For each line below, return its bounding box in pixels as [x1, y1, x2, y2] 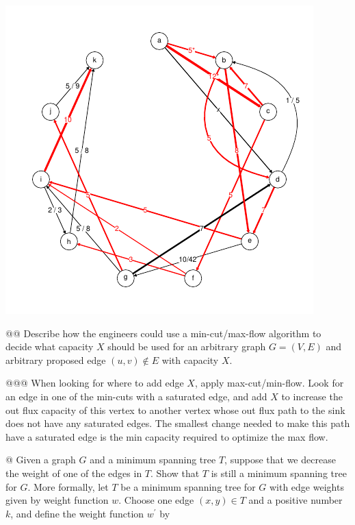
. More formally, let [27, 479, 109, 493]
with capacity [161, 352, 219, 367]
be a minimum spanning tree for [120, 479, 256, 493]
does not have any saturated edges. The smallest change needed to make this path [5, 416, 350, 430]
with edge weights [269, 479, 344, 493]
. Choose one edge [118, 493, 194, 507]
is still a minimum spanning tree [211, 465, 347, 480]
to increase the [281, 389, 343, 403]
